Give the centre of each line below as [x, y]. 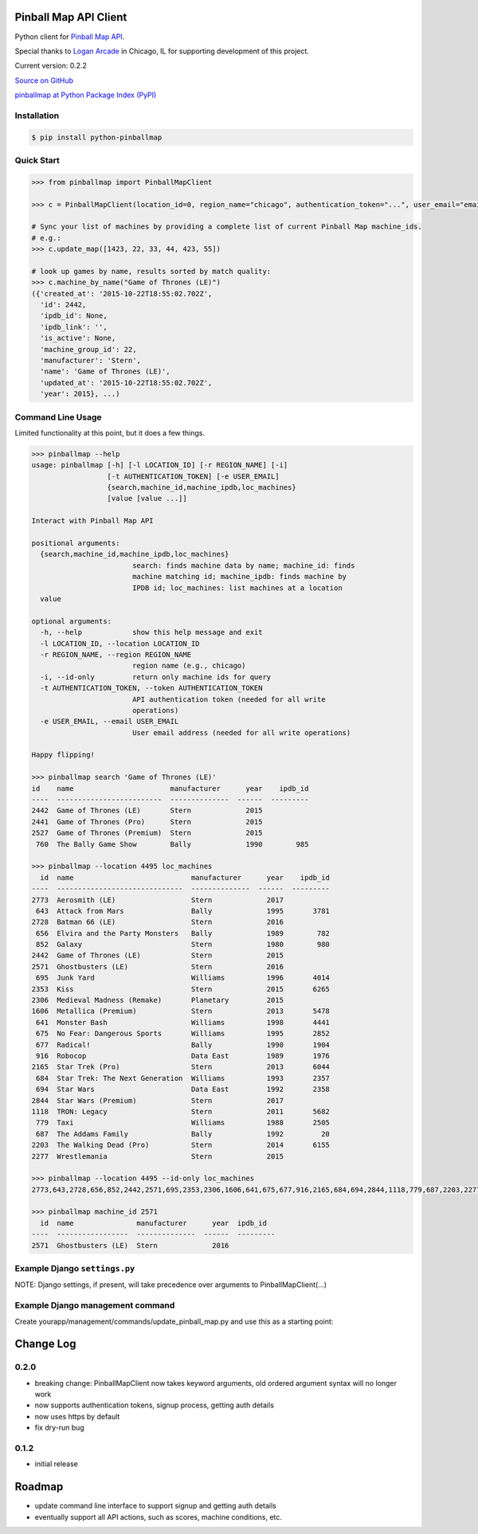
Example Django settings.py [75, 1268]
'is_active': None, [78, 338]
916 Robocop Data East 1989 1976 [183, 1056]
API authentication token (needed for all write [229, 699]
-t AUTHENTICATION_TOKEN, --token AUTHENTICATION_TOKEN [151, 688]
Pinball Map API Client [71, 17]
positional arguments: [76, 543]
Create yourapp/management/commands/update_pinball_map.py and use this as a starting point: [174, 1321]
